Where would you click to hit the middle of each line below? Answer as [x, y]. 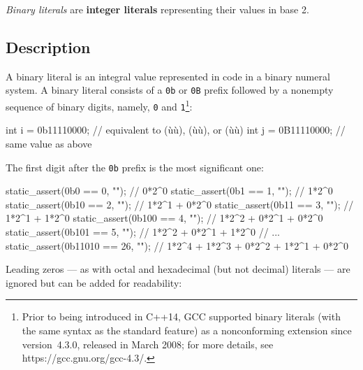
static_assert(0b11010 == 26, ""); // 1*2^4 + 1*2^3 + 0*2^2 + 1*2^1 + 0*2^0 [177, 245]
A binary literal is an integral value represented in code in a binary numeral [168, 76]
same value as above [49, 143]
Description [48, 47]
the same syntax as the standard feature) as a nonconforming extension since [187, 330]
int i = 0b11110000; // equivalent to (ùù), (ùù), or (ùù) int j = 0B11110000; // [176, 130]
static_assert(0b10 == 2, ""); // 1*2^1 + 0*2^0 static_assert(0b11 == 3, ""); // [180, 204]
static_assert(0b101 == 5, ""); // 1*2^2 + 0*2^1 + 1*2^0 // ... [143, 231]
